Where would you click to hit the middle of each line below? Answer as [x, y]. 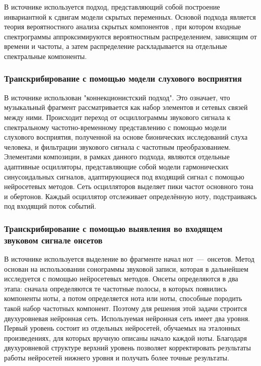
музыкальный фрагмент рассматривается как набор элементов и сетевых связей [126, 107]
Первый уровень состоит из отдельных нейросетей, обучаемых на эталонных [122, 328]
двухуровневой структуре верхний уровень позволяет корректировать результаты [127, 348]
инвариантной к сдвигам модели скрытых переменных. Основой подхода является [130, 16]
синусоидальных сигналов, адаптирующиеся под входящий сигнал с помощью [124, 176]
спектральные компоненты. [46, 56]
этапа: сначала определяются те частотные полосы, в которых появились [116, 288]
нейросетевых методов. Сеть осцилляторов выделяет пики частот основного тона [129, 186]
